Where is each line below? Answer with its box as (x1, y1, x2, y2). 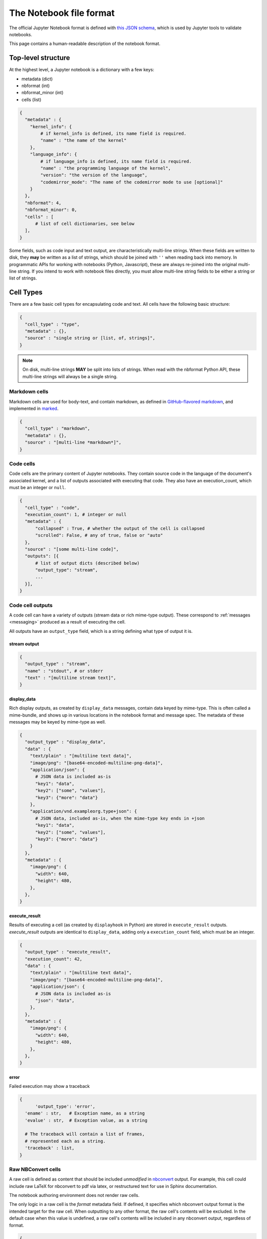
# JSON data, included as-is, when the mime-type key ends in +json (35, 815, 205, 821)
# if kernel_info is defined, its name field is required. (40, 130, 187, 136)
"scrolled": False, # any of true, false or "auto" (35, 533, 163, 538)
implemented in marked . (9, 405, 59, 411)
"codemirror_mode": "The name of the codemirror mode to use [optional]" (40, 179, 223, 185)
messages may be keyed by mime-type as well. (9, 719, 106, 725)
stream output (9, 641, 40, 647)
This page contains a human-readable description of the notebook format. (9, 41, 161, 47)
